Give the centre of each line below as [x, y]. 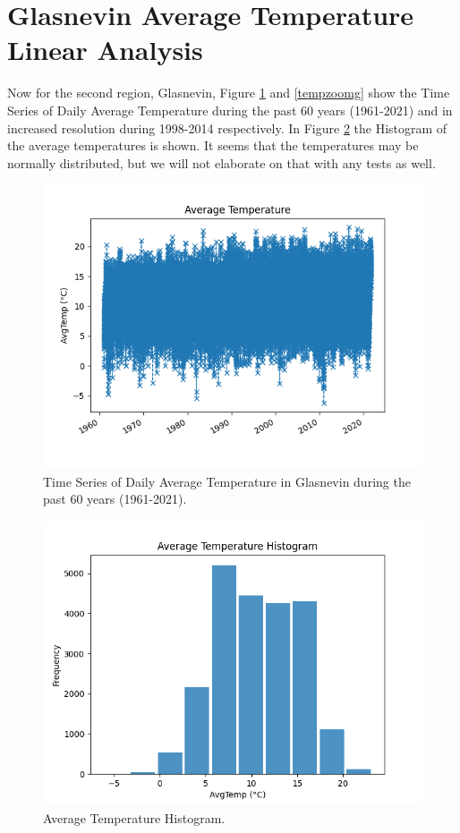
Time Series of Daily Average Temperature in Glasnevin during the [227, 481]
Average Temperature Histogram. [134, 817]
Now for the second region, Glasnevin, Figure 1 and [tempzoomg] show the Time [229, 93]
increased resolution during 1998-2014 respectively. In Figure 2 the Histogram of [227, 127]
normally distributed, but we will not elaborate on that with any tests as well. [221, 162]
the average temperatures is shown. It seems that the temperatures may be [213, 145]
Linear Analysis [105, 50]
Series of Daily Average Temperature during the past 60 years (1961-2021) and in [230, 110]
